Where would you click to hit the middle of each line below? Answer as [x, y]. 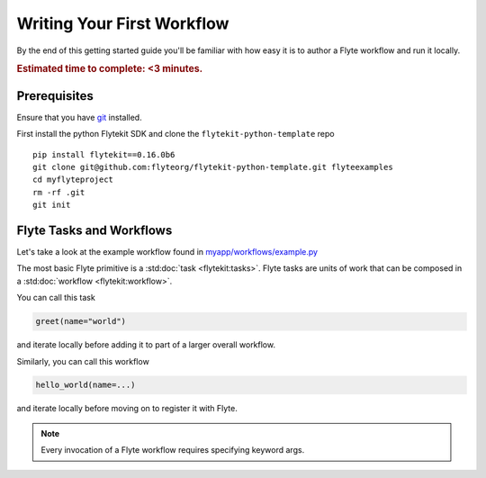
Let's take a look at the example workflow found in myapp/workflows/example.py [167, 251]
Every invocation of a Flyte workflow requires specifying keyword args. [173, 450]
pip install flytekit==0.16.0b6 [104, 154]
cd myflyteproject [73, 180]
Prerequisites [55, 96]
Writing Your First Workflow [123, 23]
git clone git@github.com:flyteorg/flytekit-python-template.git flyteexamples [213, 167]
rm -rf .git [59, 192]
